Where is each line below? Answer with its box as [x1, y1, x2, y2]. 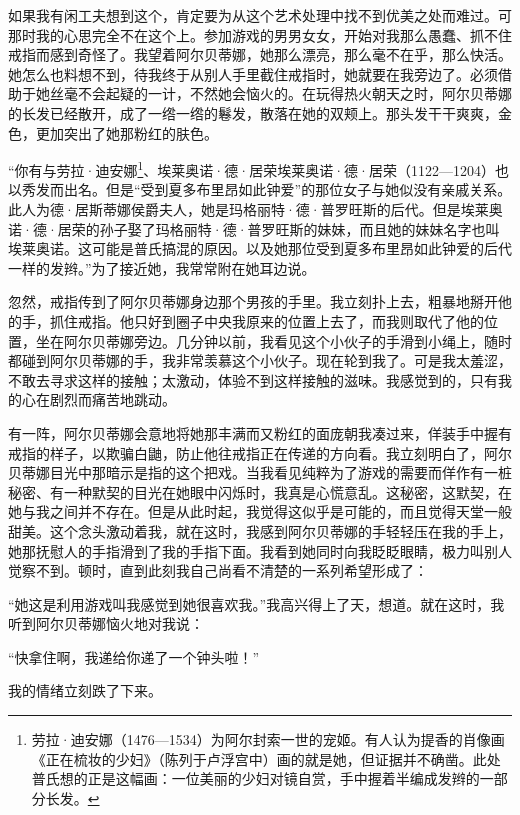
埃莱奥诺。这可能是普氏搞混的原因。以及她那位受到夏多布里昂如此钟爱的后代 [8, 238, 512, 259]
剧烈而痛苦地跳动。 [49, 389, 176, 410]
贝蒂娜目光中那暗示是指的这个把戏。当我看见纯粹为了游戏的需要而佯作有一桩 [8, 462, 512, 483]
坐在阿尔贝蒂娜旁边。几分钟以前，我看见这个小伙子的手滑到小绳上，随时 [35, 330, 512, 351]
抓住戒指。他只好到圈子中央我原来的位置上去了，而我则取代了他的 [49, 310, 484, 331]
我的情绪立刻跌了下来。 [8, 680, 162, 701]
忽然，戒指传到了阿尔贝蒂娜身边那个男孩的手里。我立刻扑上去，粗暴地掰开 [8, 291, 498, 312]
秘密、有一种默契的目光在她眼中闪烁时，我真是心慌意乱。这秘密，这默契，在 [8, 481, 512, 502]
